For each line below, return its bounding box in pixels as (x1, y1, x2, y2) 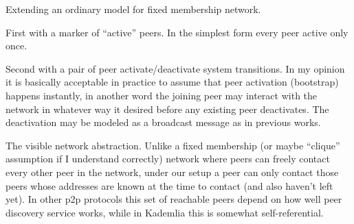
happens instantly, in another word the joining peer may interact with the (5, 88, 318, 102)
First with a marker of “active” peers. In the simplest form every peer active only (5, 25, 349, 39)
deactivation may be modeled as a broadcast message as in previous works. (5, 115, 321, 129)
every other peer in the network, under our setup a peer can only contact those (5, 164, 339, 179)
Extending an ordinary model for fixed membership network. (5, 2, 261, 16)
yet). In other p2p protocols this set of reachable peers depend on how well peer (5, 192, 342, 206)
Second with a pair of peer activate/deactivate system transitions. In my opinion (5, 61, 345, 75)
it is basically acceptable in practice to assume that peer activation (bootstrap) (5, 75, 339, 89)
